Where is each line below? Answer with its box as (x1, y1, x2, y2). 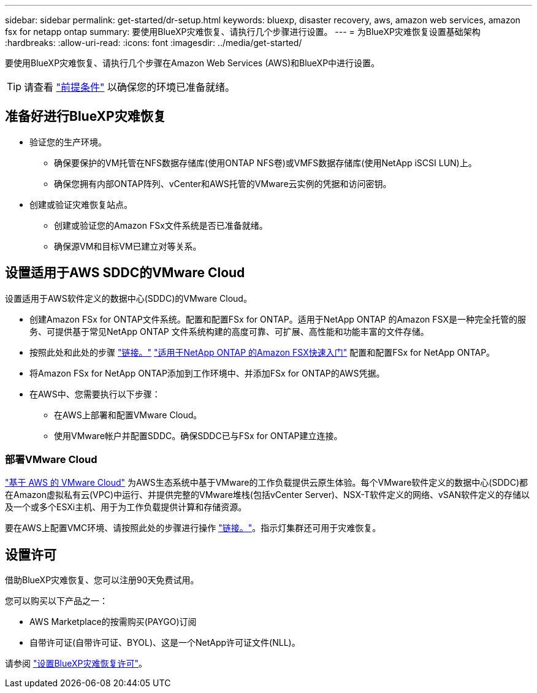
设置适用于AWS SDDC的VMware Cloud (5, 265, 245, 281)
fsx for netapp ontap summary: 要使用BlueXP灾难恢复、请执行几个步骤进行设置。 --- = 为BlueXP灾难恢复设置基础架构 (5, 26, 481, 37)
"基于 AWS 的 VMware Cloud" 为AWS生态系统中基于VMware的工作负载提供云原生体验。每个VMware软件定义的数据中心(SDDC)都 (5, 477, 528, 488)
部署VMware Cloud (5, 453, 97, 466)
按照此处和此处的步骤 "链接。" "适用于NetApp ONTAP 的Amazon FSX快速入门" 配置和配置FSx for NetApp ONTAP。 (29, 346, 495, 358)
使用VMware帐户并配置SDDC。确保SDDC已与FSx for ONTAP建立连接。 (54, 430, 343, 441)
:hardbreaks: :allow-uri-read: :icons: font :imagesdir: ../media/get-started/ (5, 37, 302, 48)
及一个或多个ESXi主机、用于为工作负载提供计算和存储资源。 (5, 502, 247, 513)
